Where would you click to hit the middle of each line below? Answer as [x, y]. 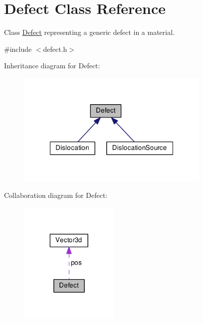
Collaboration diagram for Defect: [56, 195]
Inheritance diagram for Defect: [52, 66]
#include [18, 49]
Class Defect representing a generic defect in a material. [89, 32]
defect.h [55, 49]
